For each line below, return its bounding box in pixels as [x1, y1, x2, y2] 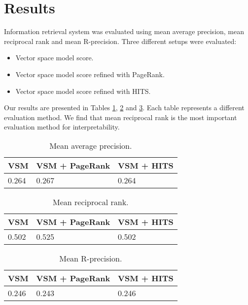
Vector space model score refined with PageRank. [15, 69, 165, 79]
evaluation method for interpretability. [4, 122, 120, 132]
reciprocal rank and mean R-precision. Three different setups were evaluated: [4, 36, 237, 46]
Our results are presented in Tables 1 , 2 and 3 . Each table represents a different [4, 102, 245, 113]
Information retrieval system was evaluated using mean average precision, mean [4, 26, 245, 37]
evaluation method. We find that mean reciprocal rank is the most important [4, 112, 237, 122]
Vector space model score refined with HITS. [15, 86, 151, 96]
